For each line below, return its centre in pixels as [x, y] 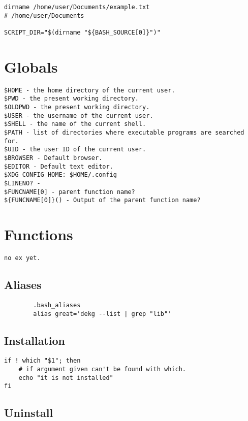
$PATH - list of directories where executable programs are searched [124, 133]
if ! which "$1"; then [42, 361]
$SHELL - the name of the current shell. [75, 124]
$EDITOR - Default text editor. [59, 166]
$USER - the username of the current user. [79, 116]
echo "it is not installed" [66, 378]
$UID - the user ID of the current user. [75, 150]
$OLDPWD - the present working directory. [77, 107]
